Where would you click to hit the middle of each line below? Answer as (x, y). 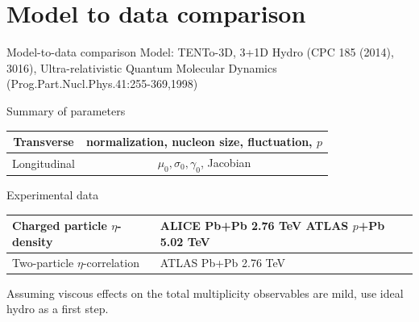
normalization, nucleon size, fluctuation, (199, 141)
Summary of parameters (66, 110)
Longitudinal (44, 163)
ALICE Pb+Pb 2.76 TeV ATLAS (254, 226)
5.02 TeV (185, 241)
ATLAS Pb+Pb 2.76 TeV (223, 262)
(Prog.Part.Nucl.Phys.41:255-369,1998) (102, 84)
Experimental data (53, 195)
